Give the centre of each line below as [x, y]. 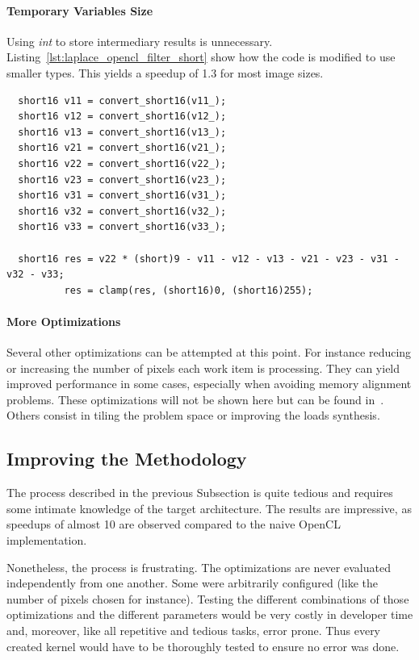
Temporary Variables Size [80, 10]
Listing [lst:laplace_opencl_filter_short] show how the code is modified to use [201, 57]
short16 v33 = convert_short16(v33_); [122, 227]
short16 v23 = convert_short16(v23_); [122, 180]
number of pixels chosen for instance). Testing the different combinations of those [208, 598]
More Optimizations [64, 321]
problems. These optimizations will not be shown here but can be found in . [195, 399]
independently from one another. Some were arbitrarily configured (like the [192, 583]
